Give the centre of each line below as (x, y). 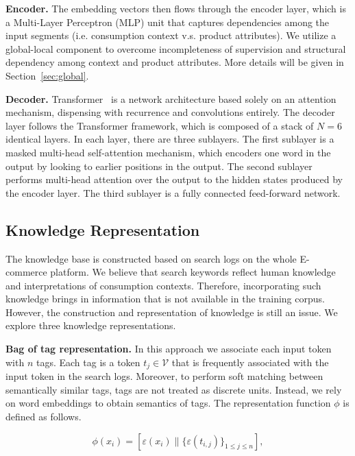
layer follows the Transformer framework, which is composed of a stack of (160, 125)
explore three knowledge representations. (91, 325)
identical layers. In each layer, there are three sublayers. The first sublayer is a (170, 139)
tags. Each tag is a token (88, 362)
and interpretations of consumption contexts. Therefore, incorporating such (163, 285)
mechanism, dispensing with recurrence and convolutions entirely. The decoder (170, 112)
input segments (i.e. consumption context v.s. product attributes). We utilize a (171, 35)
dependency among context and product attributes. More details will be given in (175, 62)
